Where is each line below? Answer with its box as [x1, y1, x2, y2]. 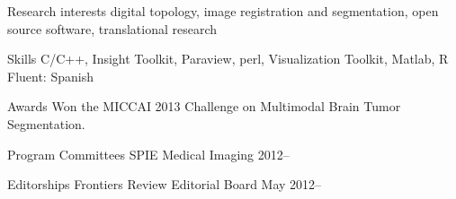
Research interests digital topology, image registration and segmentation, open [7, 2, 439, 20]
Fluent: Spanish [7, 66, 94, 85]
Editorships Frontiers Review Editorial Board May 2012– [7, 175, 322, 194]
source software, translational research [7, 19, 218, 38]
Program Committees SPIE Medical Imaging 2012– [7, 144, 290, 163]
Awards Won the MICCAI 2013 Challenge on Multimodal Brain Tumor [7, 97, 401, 116]
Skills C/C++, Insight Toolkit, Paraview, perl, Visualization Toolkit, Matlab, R [7, 49, 449, 68]
